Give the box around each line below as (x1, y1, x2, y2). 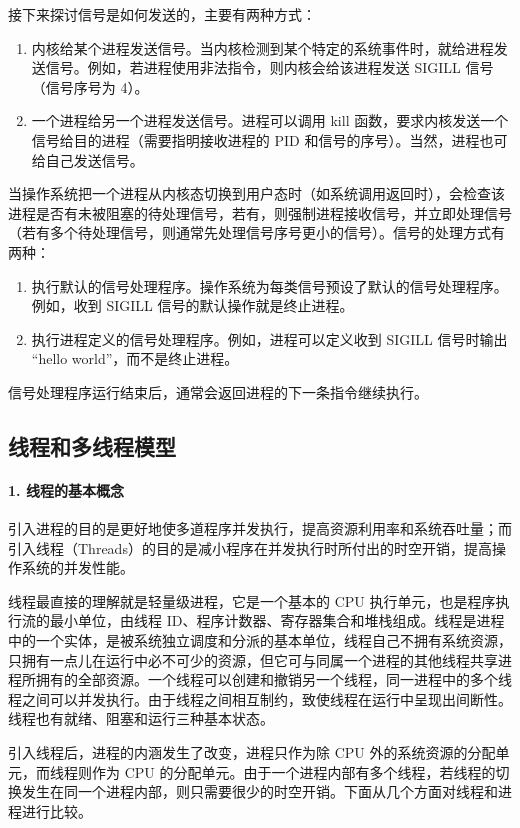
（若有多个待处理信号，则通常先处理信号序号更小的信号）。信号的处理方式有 (8, 222, 505, 243)
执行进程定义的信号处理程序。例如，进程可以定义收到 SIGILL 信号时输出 (31, 328, 508, 349)
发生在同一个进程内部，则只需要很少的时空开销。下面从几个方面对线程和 (21, 781, 498, 802)
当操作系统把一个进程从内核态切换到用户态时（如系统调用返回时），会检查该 (8, 183, 505, 204)
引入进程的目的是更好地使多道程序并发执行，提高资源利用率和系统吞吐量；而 (8, 518, 512, 539)
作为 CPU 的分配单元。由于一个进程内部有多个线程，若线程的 (91, 761, 496, 782)
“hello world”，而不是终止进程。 (31, 348, 239, 369)
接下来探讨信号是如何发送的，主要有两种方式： (8, 4, 316, 24)
